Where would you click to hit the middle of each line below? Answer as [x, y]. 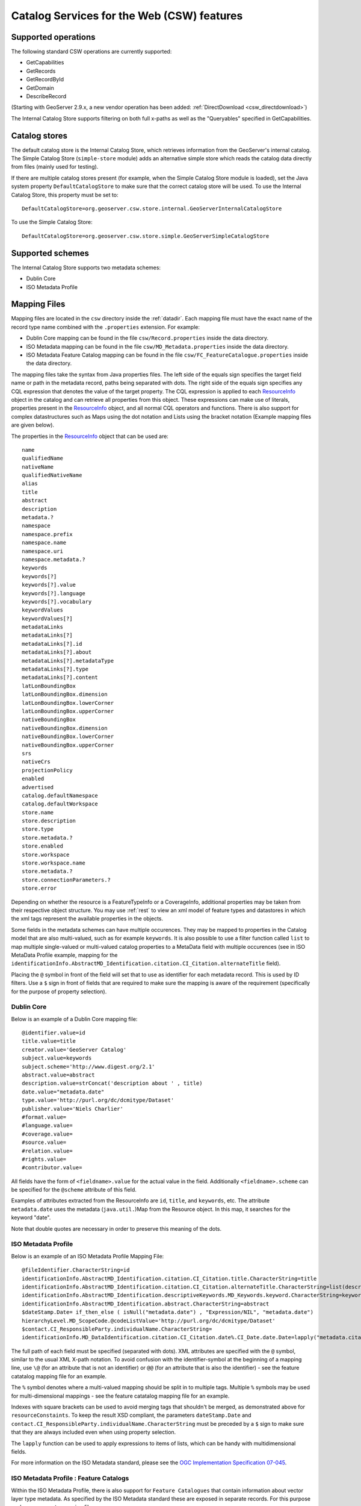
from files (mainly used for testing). [55, 167]
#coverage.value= [47, 1134]
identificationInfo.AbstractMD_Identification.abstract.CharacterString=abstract [146, 1304]
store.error [39, 888]
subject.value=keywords [57, 1058]
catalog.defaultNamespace [60, 795]
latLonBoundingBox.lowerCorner [68, 703]
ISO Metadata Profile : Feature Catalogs [70, 1478]
